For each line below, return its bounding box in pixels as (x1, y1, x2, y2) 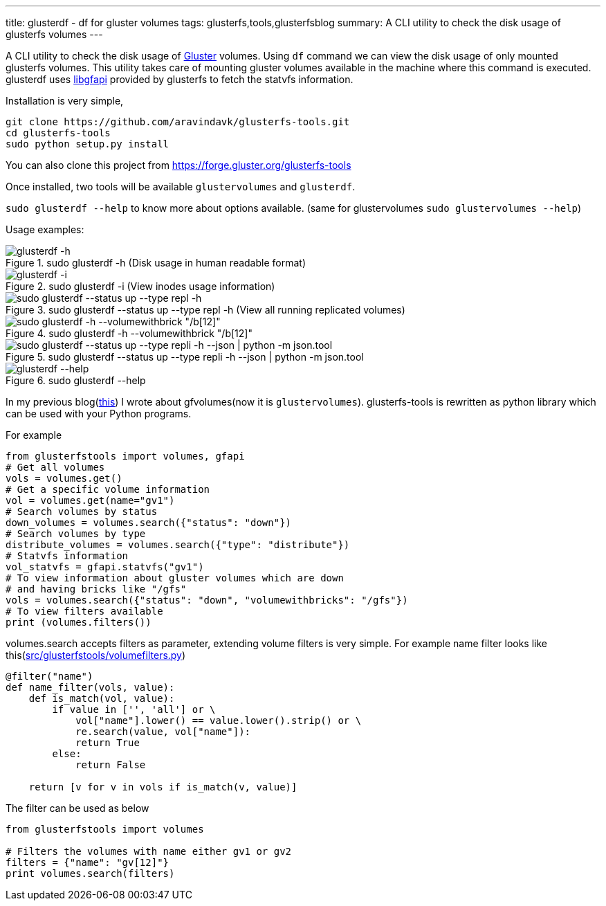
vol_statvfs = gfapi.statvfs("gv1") (6, 561, 204, 572)
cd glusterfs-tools (6, 127, 111, 138)
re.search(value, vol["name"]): (75, 726, 251, 737)
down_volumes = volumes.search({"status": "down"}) (6, 517, 292, 528)
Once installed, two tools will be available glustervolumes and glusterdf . (6, 181, 356, 192)
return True (75, 737, 140, 748)
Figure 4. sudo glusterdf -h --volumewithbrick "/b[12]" (6, 327, 252, 339)
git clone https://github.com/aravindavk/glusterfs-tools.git (6, 116, 350, 127)
